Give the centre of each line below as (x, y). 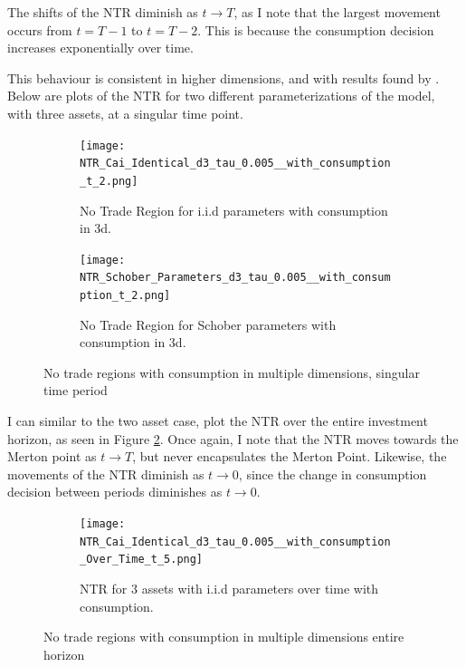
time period (76, 390)
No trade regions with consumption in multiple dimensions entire (224, 637)
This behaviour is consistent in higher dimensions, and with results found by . (223, 77)
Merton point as (52, 456)
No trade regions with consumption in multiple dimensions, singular (232, 372)
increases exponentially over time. (100, 48)
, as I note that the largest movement (337, 12)
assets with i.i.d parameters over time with (260, 588)
